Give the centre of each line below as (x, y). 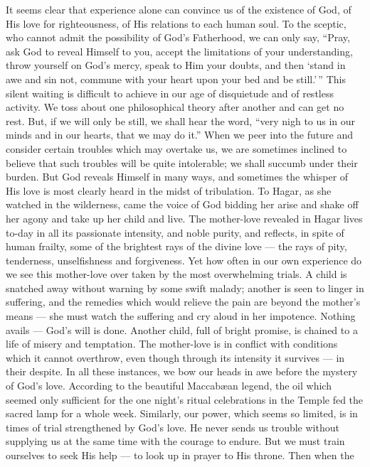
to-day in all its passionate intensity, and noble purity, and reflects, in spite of (175, 232)
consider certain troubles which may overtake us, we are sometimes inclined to (176, 148)
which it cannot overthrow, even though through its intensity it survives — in (175, 357)
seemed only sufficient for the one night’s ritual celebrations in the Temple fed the (185, 399)
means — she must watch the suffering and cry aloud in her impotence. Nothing (181, 316)
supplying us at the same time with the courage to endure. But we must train (175, 441)
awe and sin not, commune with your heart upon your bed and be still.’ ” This (176, 79)
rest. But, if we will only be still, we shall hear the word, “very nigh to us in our (181, 120)
